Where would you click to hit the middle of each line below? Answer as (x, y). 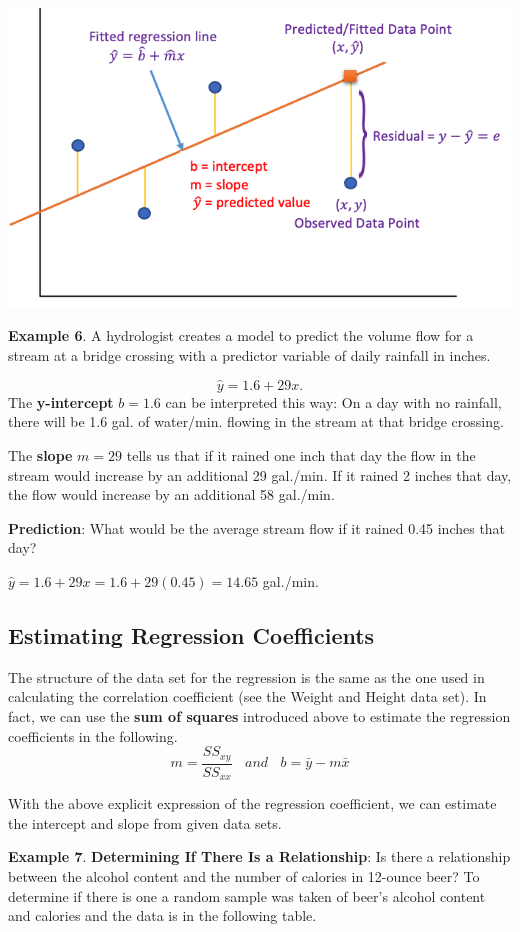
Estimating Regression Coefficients (191, 635)
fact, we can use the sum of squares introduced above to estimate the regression (259, 716)
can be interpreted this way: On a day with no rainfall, (333, 401)
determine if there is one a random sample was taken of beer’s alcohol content (247, 895)
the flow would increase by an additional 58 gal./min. (171, 494)
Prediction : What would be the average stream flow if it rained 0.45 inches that (257, 527)
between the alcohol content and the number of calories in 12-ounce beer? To (244, 875)
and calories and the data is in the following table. (162, 915)
